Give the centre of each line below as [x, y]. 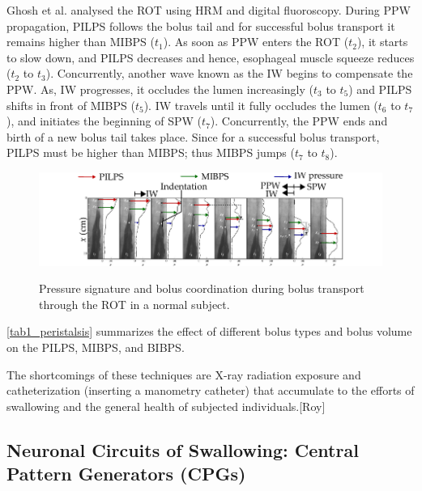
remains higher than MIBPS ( [81, 42]
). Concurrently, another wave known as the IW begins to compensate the [229, 73]
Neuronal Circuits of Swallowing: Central [183, 449]
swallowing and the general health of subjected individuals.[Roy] [166, 406]
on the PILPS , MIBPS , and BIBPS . [96, 347]
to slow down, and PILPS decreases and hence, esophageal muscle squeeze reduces [211, 57]
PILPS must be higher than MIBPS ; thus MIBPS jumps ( [151, 152]
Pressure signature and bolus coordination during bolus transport [202, 288]
